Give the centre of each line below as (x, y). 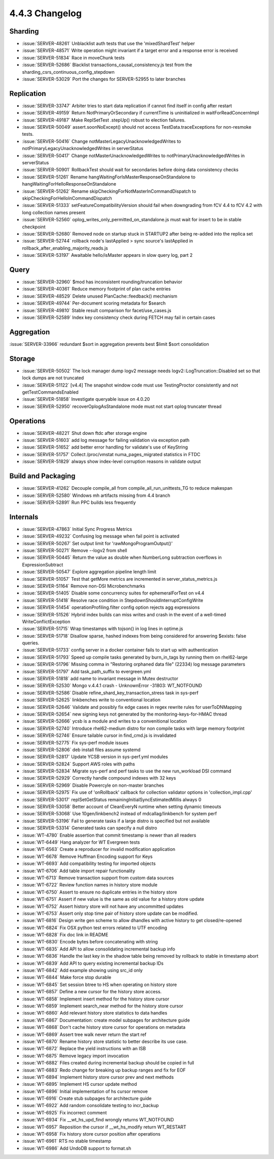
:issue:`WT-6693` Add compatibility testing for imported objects (89, 864)
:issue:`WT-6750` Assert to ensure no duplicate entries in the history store (99, 892)
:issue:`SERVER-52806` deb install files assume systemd (81, 750)
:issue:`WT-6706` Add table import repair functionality (79, 871)
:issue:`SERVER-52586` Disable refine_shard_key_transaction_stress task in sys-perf (110, 693)
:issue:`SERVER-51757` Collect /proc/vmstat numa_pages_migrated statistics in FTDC (111, 454)
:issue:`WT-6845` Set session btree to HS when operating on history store (99, 985)
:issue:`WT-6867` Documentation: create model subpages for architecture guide (106, 1020)
